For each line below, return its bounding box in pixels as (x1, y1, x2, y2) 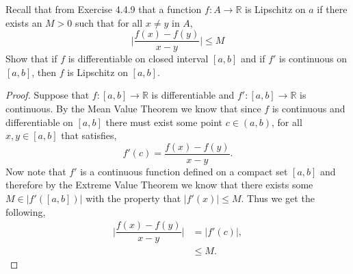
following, (5, 204, 46, 219)
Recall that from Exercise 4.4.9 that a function (5, 2, 202, 16)
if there (317, 2, 348, 16)
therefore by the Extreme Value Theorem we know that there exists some (5, 177, 313, 192)
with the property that (86, 191, 181, 206)
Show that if (5, 51, 57, 66)
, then (31, 64, 57, 79)
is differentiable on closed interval (68, 51, 209, 66)
